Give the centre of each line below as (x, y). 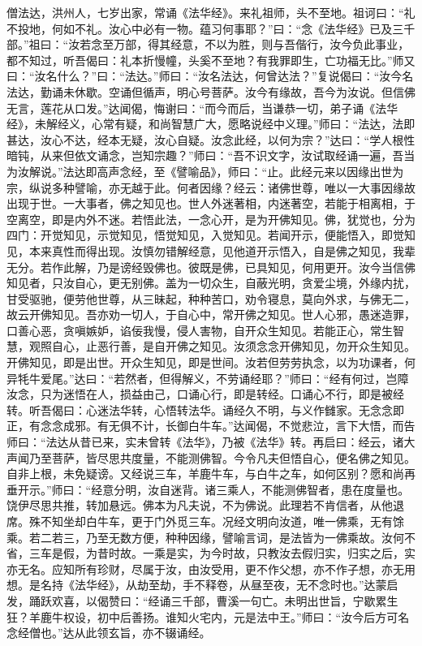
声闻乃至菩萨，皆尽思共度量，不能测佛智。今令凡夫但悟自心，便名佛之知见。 (211, 457)
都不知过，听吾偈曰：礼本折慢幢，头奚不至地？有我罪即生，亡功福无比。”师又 (211, 60)
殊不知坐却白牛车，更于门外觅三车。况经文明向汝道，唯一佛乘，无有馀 (216, 521)
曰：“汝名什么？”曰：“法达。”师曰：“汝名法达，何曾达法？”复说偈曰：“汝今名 (210, 76)
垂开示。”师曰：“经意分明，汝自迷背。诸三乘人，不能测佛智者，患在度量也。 (208, 489)
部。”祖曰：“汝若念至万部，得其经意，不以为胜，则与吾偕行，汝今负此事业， (208, 44)
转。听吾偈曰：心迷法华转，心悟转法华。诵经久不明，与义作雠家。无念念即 (205, 409)
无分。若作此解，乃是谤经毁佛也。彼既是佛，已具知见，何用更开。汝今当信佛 (211, 267)
